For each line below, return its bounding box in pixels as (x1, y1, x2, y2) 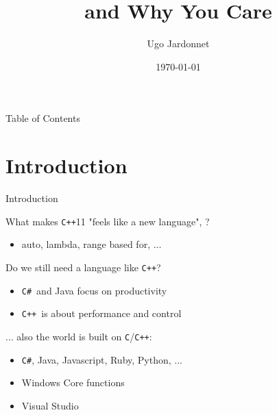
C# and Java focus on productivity (21, 283, 167, 297)
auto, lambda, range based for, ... (21, 237, 162, 251)
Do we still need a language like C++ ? (5, 260, 161, 274)
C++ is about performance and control (21, 306, 182, 320)
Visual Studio (21, 398, 79, 412)
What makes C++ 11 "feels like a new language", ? (5, 214, 210, 228)
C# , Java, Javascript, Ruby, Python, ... (21, 352, 182, 366)
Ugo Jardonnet (147, 36, 210, 51)
